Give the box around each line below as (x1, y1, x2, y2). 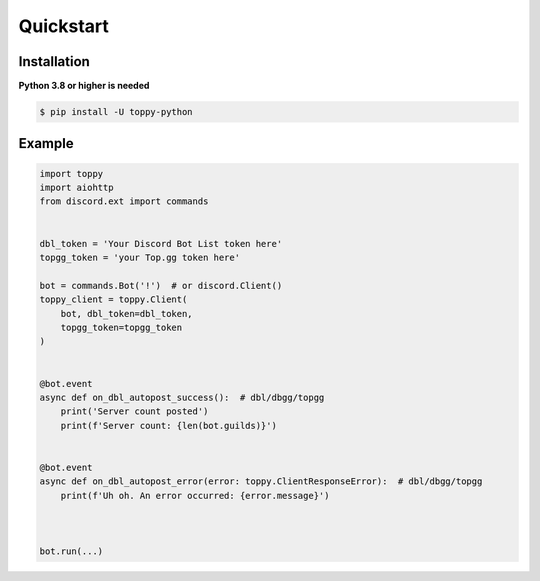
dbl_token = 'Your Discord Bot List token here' (39, 238, 283, 249)
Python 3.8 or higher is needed (18, 80, 150, 92)
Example (18, 135, 74, 152)
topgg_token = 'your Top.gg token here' (39, 251, 240, 263)
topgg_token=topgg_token (60, 321, 183, 333)
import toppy (39, 168, 104, 179)
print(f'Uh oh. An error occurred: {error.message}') (60, 490, 330, 501)
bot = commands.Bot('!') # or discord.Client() (39, 280, 283, 291)
